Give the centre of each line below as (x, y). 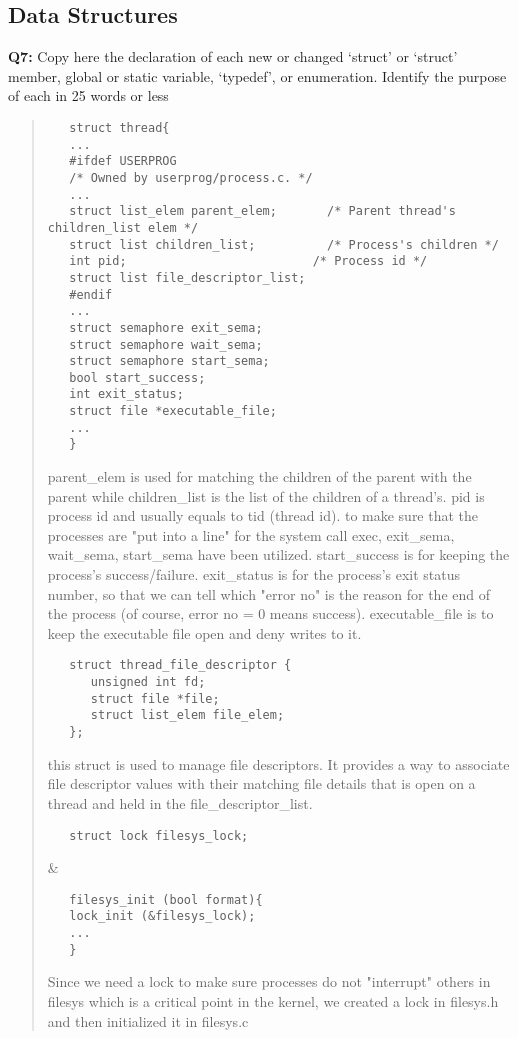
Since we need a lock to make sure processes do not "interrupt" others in (269, 981)
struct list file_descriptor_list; (187, 277)
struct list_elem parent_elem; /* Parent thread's (262, 211)
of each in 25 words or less (88, 95)
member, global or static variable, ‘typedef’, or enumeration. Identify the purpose (257, 75)
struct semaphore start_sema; (169, 361)
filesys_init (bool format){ (166, 899)
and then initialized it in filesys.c (148, 1020)
